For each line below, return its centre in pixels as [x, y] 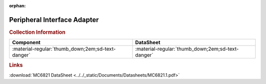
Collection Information [37, 32]
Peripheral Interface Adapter [54, 20]
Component [26, 43]
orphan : [17, 6]
